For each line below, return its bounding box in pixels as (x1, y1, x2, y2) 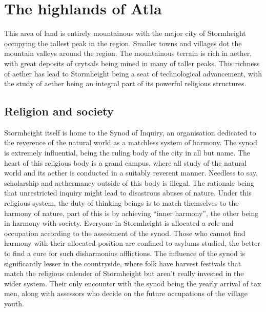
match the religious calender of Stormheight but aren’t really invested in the (4, 268, 244, 279)
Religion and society (4, 103, 114, 119)
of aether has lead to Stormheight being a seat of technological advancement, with (4, 68, 262, 79)
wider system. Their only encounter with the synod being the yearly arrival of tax (4, 278, 261, 288)
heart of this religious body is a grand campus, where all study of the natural (4, 157, 247, 168)
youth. (4, 298, 24, 308)
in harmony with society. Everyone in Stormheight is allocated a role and (4, 218, 234, 228)
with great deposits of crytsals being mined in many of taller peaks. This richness (4, 57, 260, 68)
